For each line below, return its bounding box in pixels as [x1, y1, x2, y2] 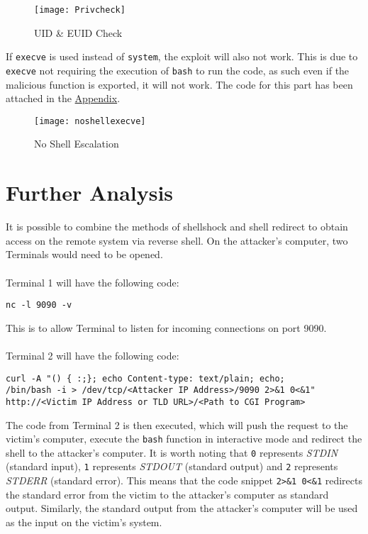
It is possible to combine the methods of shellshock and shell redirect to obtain [6, 219, 348, 234]
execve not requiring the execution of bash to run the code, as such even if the [6, 62, 350, 77]
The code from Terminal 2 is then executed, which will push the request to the [6, 417, 348, 432]
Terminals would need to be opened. [6, 247, 163, 262]
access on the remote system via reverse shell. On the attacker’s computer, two [6, 233, 348, 247]
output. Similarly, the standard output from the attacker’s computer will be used [6, 501, 358, 516]
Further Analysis [6, 178, 174, 207]
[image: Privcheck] [34, 5, 126, 15]
